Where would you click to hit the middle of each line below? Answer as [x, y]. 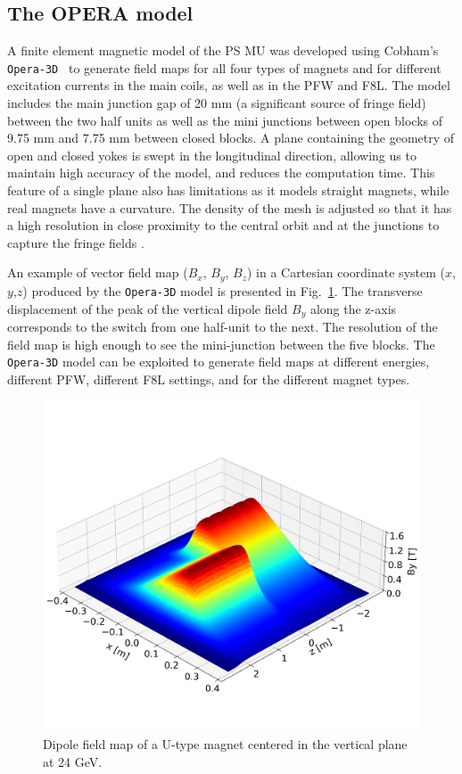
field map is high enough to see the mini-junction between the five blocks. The [221, 344]
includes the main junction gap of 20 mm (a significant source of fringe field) [217, 103]
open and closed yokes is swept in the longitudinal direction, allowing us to [212, 155]
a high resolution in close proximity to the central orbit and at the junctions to [223, 225]
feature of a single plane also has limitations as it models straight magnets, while [228, 190]
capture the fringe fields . [76, 242]
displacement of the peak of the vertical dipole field [148, 308]
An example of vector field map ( [98, 272]
